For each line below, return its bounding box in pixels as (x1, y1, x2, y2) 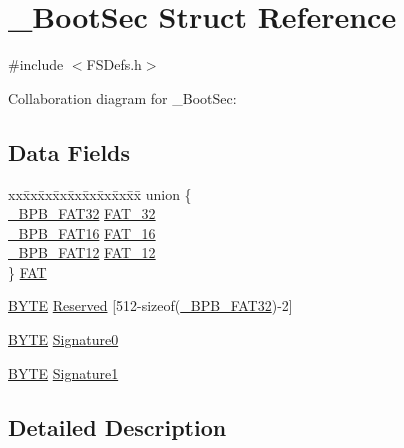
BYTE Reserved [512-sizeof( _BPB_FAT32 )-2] (8, 295, 293, 316)
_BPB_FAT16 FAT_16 (8, 222, 156, 243)
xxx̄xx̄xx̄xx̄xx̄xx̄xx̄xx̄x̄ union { (8, 183, 192, 204)
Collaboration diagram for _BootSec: (8, 87, 237, 108)
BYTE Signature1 (8, 362, 119, 383)
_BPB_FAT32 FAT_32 (8, 203, 156, 224)
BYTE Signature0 (8, 329, 119, 350)
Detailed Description (8, 411, 227, 442)
